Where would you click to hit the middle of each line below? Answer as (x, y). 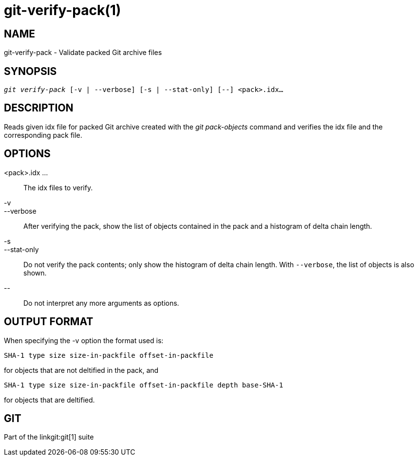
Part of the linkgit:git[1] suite (49, 437)
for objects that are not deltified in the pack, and (81, 370)
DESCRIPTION (39, 108)
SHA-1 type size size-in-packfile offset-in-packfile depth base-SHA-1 (144, 385)
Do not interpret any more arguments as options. (101, 303)
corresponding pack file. (43, 135)
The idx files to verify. (58, 187)
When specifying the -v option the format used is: (84, 340)
